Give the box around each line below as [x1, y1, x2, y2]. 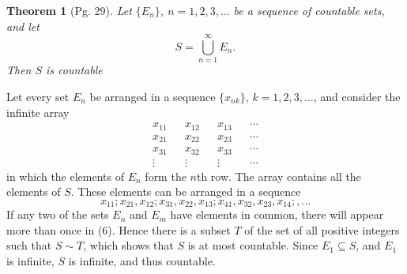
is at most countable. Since [187, 237, 318, 253]
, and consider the [313, 88, 401, 104]
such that [6, 237, 52, 253]
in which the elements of [6, 167, 125, 184]
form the [145, 167, 187, 184]
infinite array [6, 103, 70, 120]
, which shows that [83, 237, 174, 253]
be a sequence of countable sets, [233, 2, 385, 18]
